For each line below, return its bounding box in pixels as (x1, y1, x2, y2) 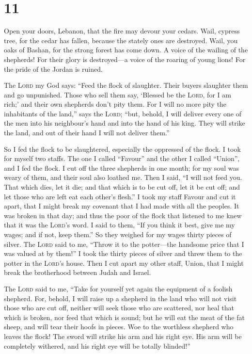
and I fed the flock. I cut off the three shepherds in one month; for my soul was (4, 162, 239, 173)
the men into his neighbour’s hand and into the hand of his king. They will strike (4, 118, 245, 128)
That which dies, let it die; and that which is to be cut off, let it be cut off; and (4, 182, 240, 192)
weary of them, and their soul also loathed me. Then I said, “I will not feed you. (4, 172, 242, 182)
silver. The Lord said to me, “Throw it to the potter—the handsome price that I (4, 239, 244, 249)
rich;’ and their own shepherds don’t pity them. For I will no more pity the (4, 99, 227, 109)
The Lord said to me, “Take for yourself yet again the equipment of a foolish (4, 283, 233, 293)
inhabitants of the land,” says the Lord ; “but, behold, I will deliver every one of (4, 108, 241, 118)
